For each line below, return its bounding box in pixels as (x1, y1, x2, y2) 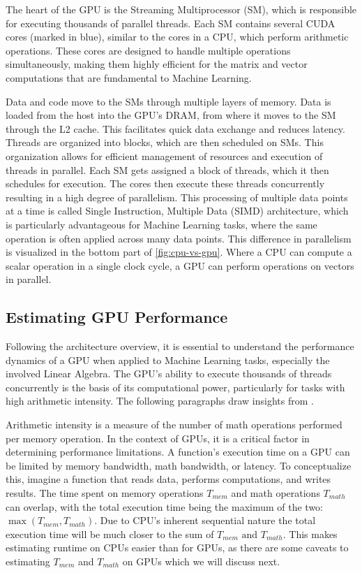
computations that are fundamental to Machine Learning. (6, 70, 252, 85)
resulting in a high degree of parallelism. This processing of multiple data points (6, 189, 348, 204)
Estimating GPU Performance (6, 306, 228, 328)
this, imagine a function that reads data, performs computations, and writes (6, 472, 331, 486)
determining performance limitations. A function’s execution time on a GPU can (6, 444, 350, 459)
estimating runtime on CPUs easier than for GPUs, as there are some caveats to (6, 540, 349, 555)
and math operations (231, 486, 320, 500)
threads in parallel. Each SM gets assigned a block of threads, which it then (6, 162, 329, 177)
